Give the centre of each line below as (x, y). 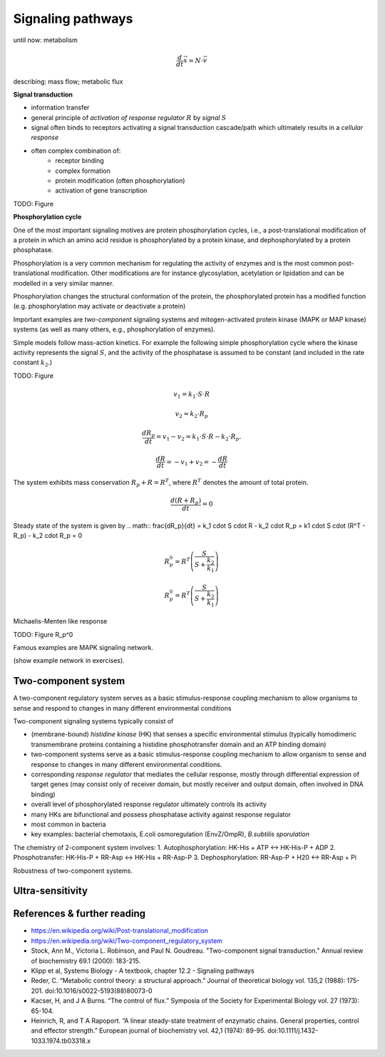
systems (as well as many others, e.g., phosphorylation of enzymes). (114, 329)
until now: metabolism (46, 40)
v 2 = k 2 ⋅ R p (191, 415)
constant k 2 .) (33, 363)
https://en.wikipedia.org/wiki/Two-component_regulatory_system (127, 941)
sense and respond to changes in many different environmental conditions (122, 708)
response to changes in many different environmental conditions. (127, 764)
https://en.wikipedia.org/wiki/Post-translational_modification (120, 931)
